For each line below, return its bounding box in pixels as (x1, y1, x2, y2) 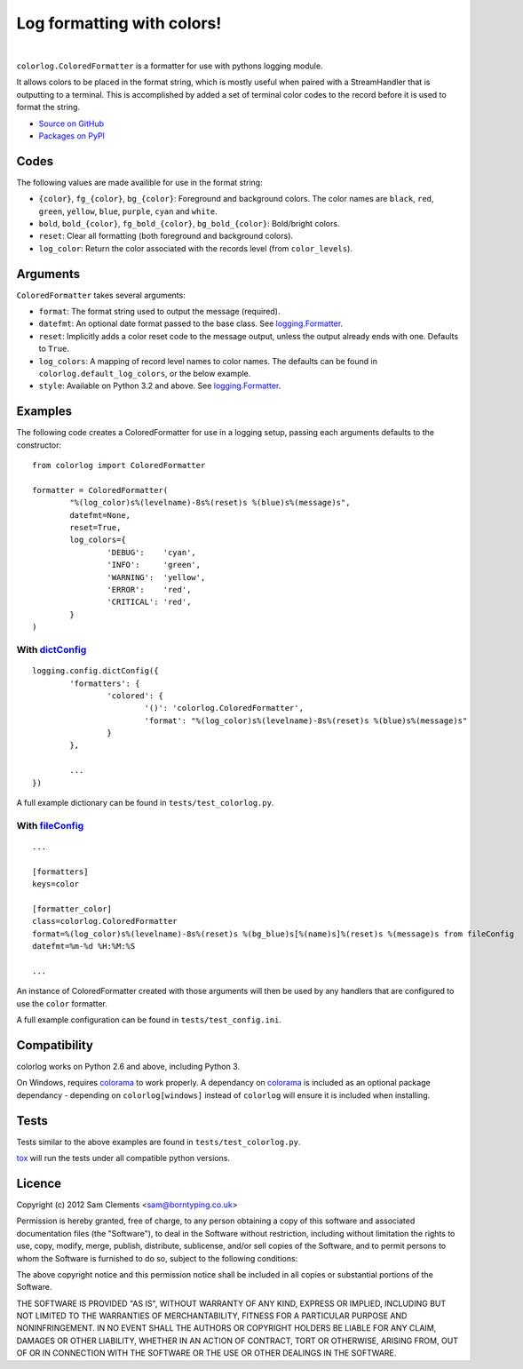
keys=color (32, 880, 80, 889)
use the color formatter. (16, 998, 108, 1008)
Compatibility (16, 1038, 93, 1053)
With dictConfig (16, 643, 87, 656)
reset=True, (69, 522, 122, 533)
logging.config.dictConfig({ (32, 666, 159, 676)
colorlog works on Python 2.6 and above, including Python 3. (16, 1061, 240, 1071)
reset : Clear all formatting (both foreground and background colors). (38, 231, 293, 242)
